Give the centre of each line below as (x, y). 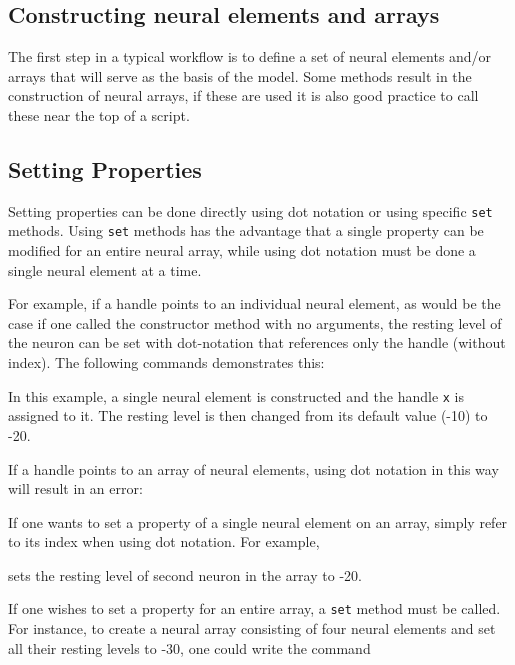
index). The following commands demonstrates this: (166, 362)
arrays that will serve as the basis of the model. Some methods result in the (240, 75)
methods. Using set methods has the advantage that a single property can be (246, 230)
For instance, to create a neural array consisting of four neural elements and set (252, 628)
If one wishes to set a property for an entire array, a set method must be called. (254, 608)
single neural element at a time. (105, 269)
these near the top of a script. (99, 114)
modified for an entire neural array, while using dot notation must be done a (242, 250)
